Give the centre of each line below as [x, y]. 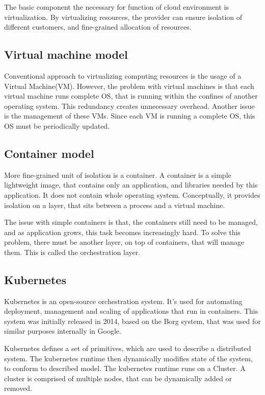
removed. [18, 388]
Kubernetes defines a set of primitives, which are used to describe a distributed [128, 348]
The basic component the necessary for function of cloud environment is [117, 7]
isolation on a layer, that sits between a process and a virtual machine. [115, 205]
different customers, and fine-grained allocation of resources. [98, 27]
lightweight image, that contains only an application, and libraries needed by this [131, 185]
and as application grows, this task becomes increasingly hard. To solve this [122, 232]
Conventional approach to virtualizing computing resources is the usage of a [123, 75]
